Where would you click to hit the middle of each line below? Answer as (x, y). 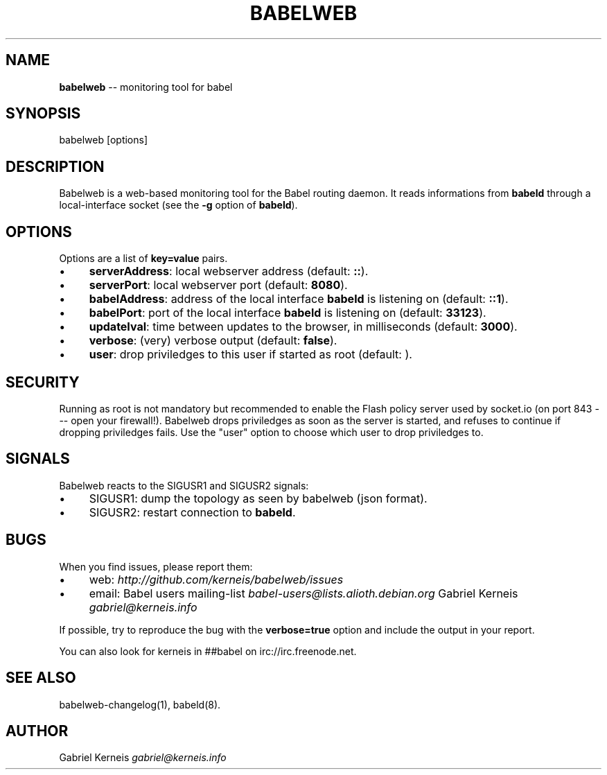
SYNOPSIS (43, 114)
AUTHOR (37, 731)
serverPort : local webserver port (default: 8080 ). (218, 285)
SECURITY (43, 382)
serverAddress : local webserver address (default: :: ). (229, 271)
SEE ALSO (41, 678)
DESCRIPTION (55, 166)
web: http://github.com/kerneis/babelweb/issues (216, 579)
